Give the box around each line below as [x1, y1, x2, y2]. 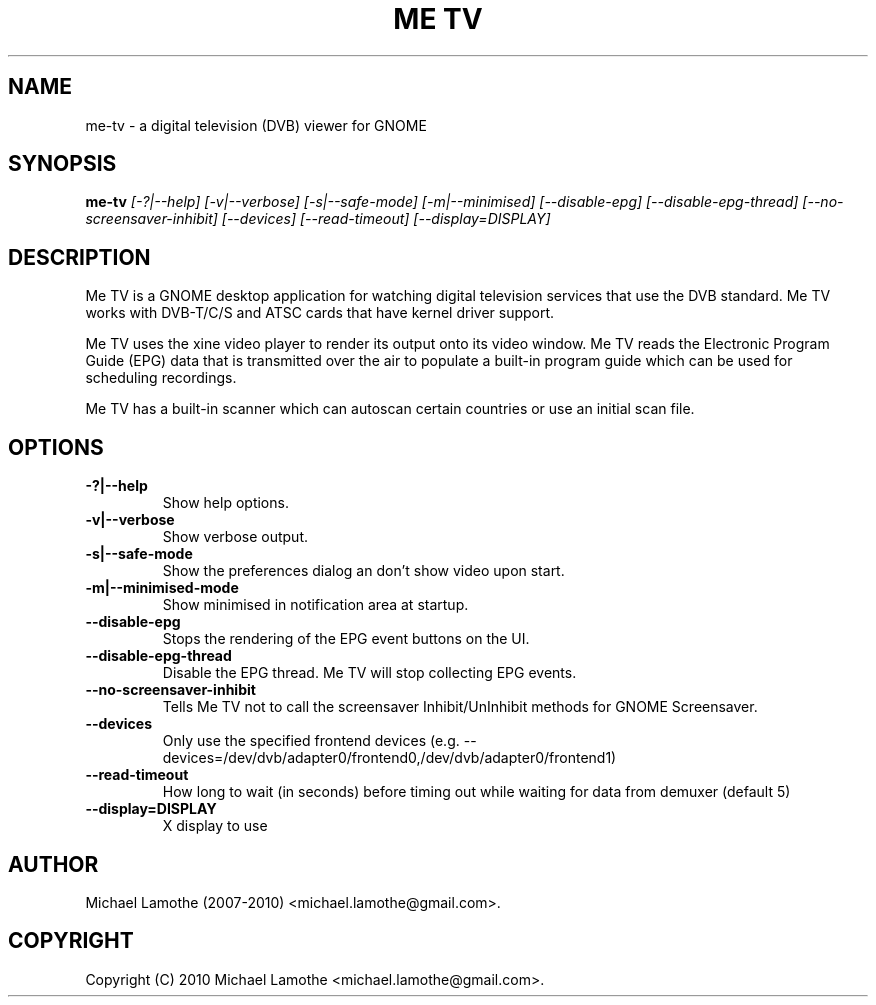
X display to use [162, 817, 268, 835]
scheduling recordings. [85, 369, 237, 387]
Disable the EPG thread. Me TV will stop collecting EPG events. [162, 664, 577, 682]
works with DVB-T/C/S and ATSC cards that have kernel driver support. [85, 304, 555, 322]
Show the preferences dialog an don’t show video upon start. [162, 562, 565, 580]
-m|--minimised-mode [85, 579, 239, 597]
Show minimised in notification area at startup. [162, 596, 469, 614]
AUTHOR [8, 851, 99, 877]
